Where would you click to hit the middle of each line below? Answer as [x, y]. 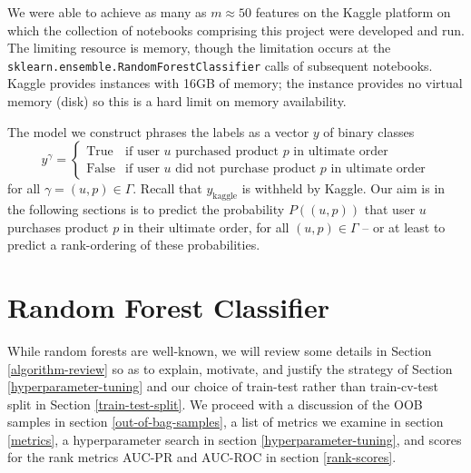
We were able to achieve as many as [107, 12]
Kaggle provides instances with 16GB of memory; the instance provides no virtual [235, 83]
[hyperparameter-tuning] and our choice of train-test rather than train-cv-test [223, 386]
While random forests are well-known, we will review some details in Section [220, 350]
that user [390, 209]
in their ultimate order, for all [206, 227]
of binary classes [369, 131]
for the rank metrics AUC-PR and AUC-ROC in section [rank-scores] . [202, 457]
